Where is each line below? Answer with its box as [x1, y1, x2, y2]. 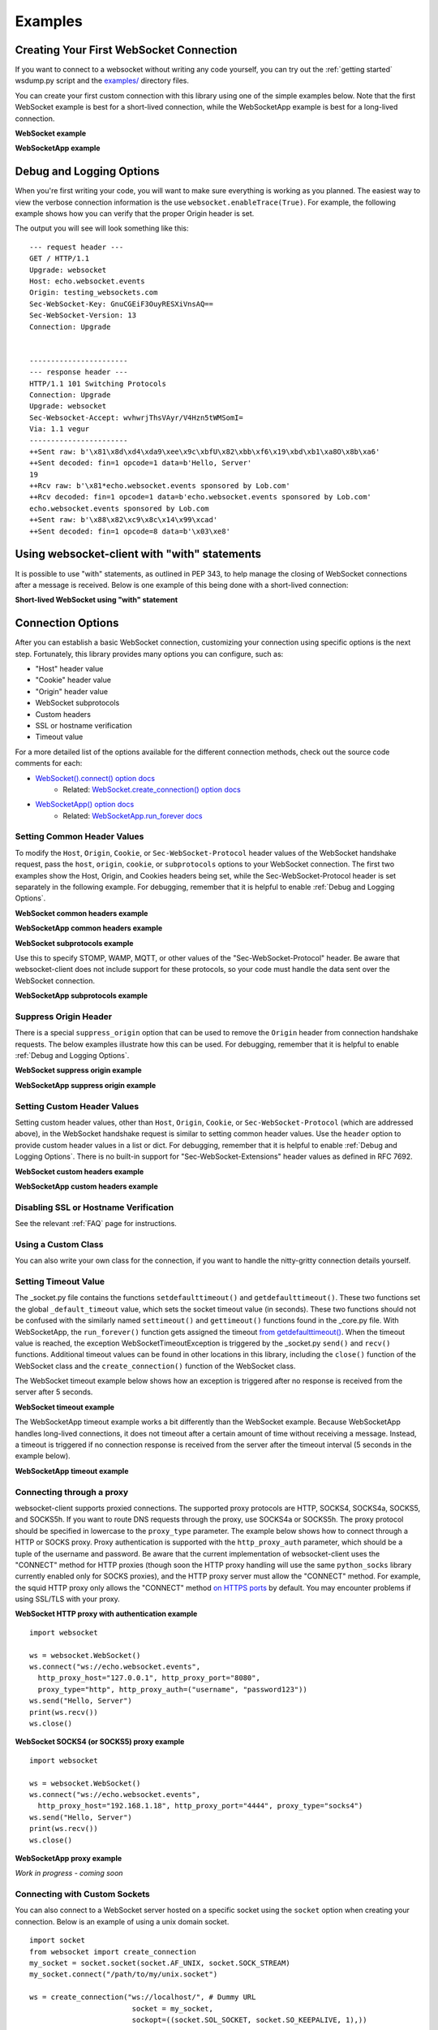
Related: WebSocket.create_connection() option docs [62, 784, 241, 794]
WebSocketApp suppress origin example [15, 1080, 157, 1090]
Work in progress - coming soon [15, 1868, 123, 1878]
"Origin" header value [35, 686, 109, 696]
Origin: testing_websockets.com [29, 288, 158, 297]
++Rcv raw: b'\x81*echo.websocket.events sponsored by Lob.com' [29, 482, 291, 490]
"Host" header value [35, 664, 104, 674]
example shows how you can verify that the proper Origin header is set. [15, 209, 255, 218]
